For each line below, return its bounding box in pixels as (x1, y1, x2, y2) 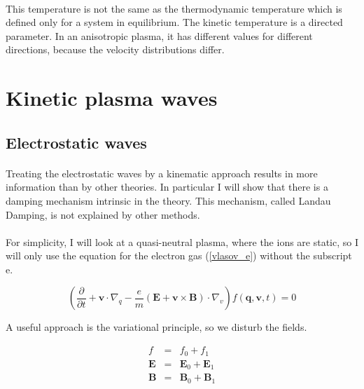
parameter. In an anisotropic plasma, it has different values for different (6, 28, 313, 43)
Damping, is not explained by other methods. (6, 207, 200, 221)
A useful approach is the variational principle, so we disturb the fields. (6, 320, 307, 334)
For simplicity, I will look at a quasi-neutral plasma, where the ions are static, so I (6, 234, 359, 249)
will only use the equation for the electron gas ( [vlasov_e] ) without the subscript (6, 248, 352, 263)
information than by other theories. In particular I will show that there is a (6, 179, 328, 194)
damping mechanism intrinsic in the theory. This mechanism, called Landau (6, 193, 331, 207)
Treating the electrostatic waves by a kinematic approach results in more (6, 165, 318, 180)
